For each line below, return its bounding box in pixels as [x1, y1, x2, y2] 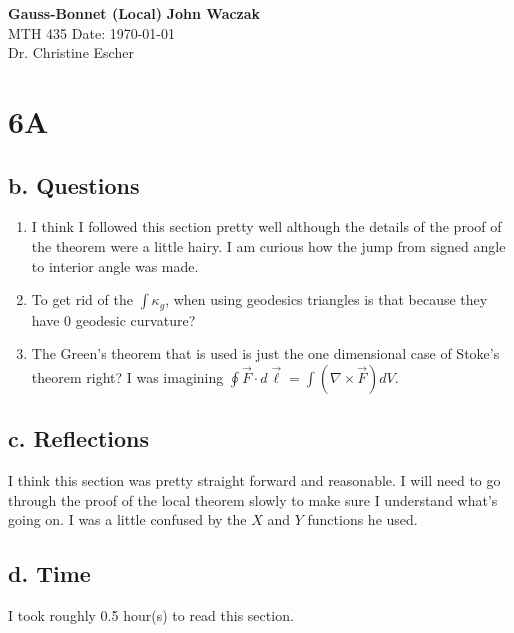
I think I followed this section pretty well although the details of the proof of [31, 216, 502, 237]
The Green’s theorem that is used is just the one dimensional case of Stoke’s [31, 343, 500, 364]
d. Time [8, 558, 91, 589]
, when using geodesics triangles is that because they [165, 289, 488, 310]
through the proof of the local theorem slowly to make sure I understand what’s [8, 489, 498, 510]
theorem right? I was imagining [31, 366, 224, 387]
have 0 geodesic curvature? [31, 309, 196, 330]
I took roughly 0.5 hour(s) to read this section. [8, 604, 294, 625]
